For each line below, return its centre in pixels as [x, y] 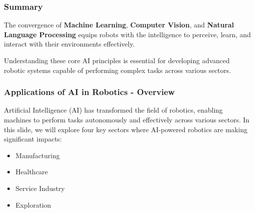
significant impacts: [33, 139]
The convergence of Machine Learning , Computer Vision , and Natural [119, 25]
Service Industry [40, 188]
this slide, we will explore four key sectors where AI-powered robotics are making [126, 129]
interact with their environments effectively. [69, 44]
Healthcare [32, 172]
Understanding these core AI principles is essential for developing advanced [117, 60]
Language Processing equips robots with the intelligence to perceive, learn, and [127, 34]
